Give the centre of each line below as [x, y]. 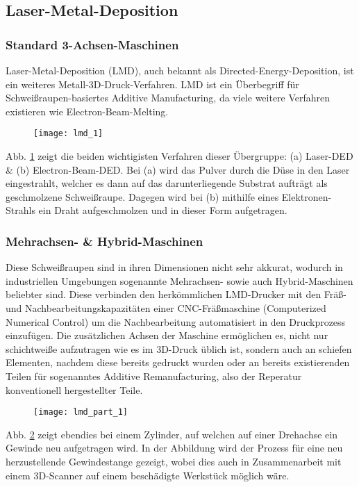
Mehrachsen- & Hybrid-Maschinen [105, 241]
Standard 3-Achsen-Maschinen [92, 44]
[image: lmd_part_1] [81, 412]
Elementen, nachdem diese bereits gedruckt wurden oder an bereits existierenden [178, 362]
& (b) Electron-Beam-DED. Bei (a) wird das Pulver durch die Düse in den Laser [178, 169]
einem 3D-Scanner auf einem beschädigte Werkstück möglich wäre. [148, 475]
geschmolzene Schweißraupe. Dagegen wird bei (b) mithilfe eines [142, 196]
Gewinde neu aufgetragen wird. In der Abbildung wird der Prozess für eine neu [174, 448]
